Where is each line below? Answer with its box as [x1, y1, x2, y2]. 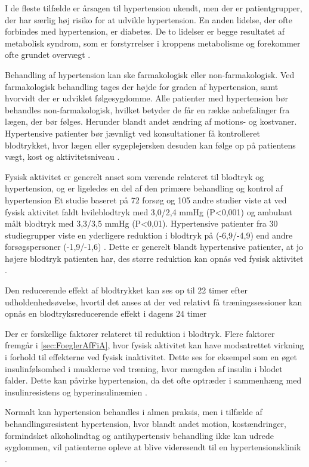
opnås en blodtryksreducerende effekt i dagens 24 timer [5, 307, 207, 320]
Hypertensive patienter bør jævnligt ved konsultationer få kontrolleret [5, 126, 260, 139]
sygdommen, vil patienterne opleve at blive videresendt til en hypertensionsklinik [5, 441, 301, 453]
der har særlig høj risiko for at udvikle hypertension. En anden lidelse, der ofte [5, 13, 292, 26]
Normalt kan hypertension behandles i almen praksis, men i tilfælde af [5, 406, 262, 418]
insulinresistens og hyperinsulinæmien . [5, 385, 147, 398]
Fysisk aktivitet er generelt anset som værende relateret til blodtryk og [5, 170, 264, 183]
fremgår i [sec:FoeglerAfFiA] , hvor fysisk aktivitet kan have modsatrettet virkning [5, 339, 304, 351]
